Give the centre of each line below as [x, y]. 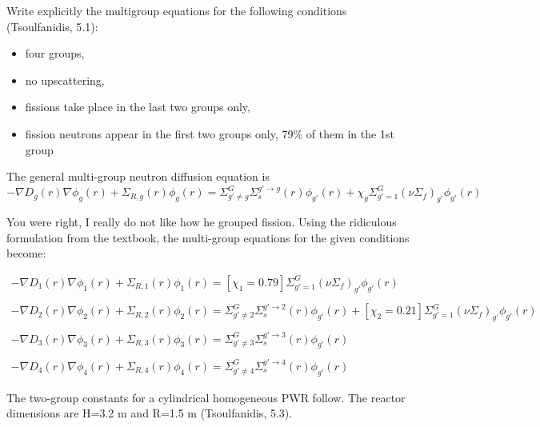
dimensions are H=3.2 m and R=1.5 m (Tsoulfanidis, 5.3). [150, 413]
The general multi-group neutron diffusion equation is [138, 176]
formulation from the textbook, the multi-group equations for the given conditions [208, 237]
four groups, [55, 53]
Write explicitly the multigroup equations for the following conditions [177, 10]
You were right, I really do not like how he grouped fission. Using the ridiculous [202, 222]
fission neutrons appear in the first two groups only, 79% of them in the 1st [210, 133]
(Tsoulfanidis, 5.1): [52, 26]
